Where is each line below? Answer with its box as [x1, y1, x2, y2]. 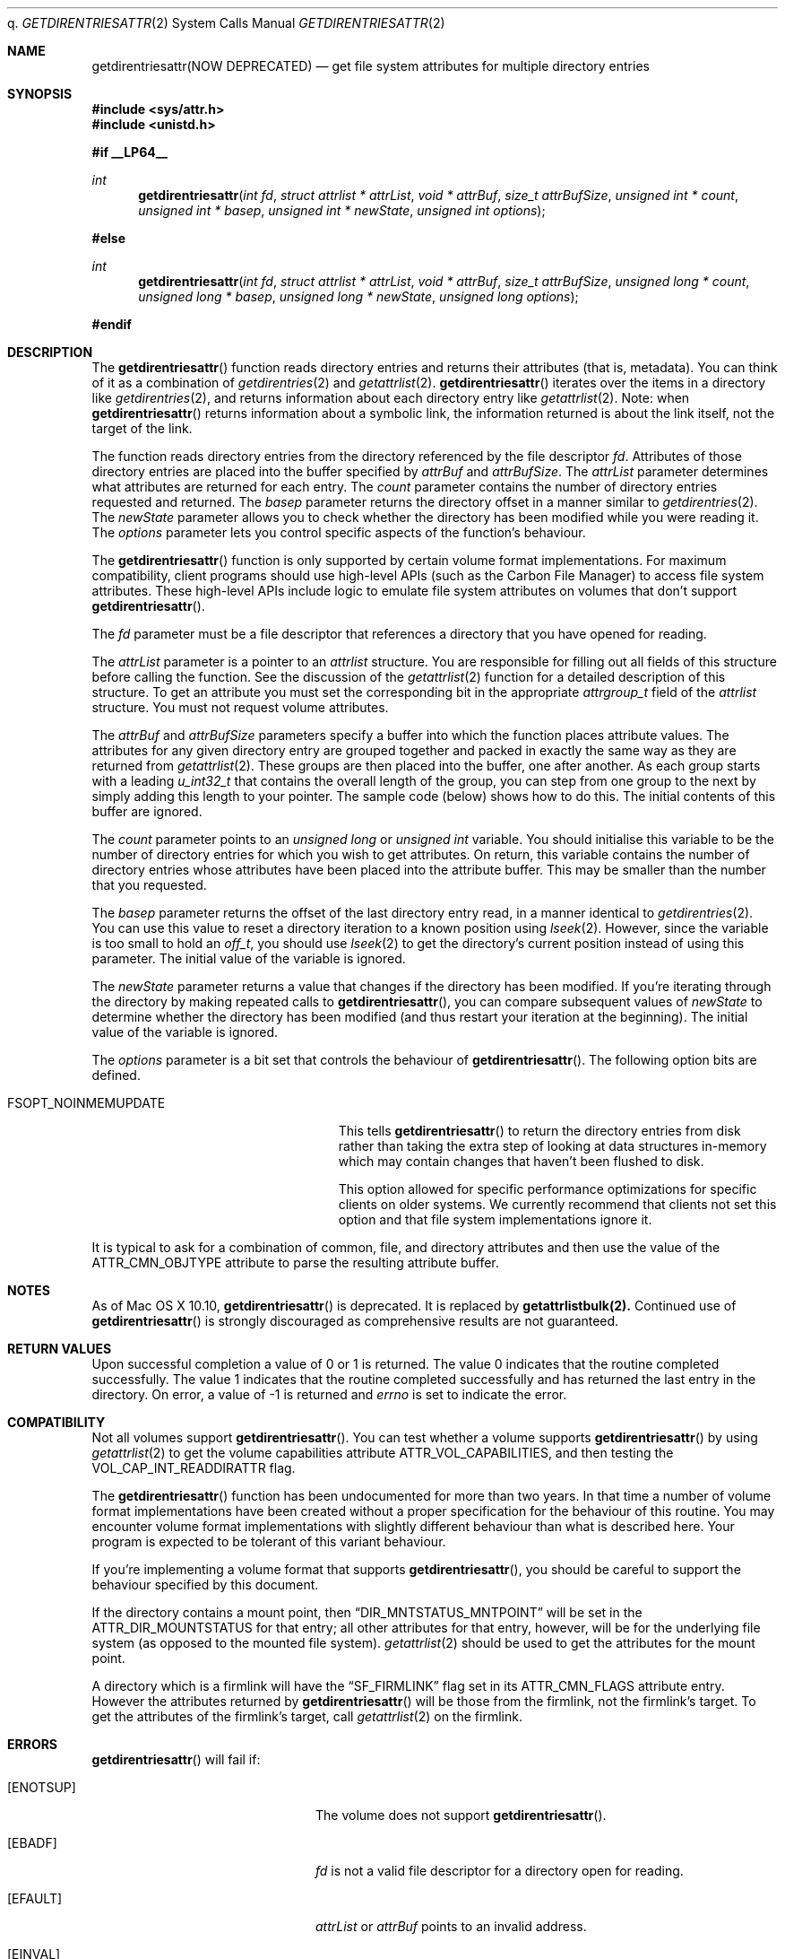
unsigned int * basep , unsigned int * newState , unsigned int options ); [138, 203, 546, 218]
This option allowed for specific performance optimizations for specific [338, 1181, 757, 1197]
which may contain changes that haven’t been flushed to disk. [338, 1154, 704, 1169]
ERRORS [7, 1737, 58, 1752]
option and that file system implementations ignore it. [338, 1212, 652, 1227]
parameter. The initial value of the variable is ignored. [91, 951, 406, 966]
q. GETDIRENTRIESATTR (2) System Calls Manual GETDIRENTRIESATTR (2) [7, 15, 445, 30]
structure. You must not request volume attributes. [91, 700, 389, 715]
